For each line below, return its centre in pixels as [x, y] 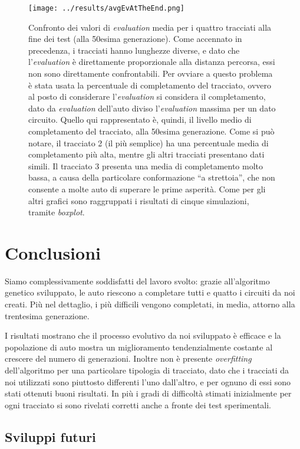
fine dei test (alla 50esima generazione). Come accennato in [135, 39]
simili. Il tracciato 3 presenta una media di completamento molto [146, 165]
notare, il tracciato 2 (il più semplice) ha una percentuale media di [149, 142]
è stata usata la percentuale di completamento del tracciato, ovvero [150, 85]
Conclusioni [53, 252]
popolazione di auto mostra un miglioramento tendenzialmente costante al [139, 347]
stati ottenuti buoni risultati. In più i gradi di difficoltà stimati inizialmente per [148, 393]
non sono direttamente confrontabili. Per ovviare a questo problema [151, 73]
